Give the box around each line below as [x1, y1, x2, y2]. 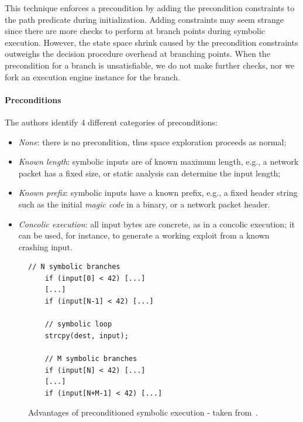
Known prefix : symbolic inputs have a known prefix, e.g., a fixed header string [18, 186, 298, 199]
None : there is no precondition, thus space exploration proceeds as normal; [18, 135, 287, 148]
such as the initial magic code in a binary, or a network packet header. [18, 198, 270, 210]
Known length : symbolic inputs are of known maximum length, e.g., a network [18, 155, 299, 168]
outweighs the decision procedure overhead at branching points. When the [5, 47, 270, 60]
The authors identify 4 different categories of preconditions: [5, 115, 218, 128]
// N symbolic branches [28, 263, 120, 271]
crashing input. [18, 240, 73, 253]
